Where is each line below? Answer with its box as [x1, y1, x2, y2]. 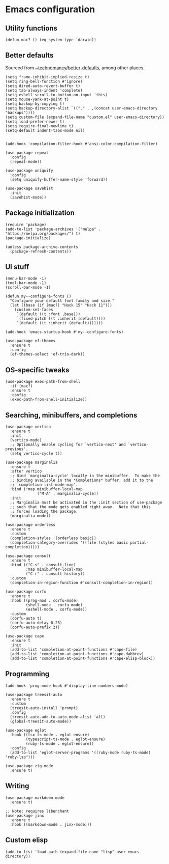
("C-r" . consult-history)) [25, 571, 85, 576]
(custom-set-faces [14, 307, 53, 313]
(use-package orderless [5, 522, 56, 527]
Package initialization [5, 209, 75, 217]
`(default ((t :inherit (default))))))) [16, 321, 103, 326]
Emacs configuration [5, 4, 95, 15]
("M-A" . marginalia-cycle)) [37, 491, 99, 496]
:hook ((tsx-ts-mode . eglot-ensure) [10, 732, 90, 737]
